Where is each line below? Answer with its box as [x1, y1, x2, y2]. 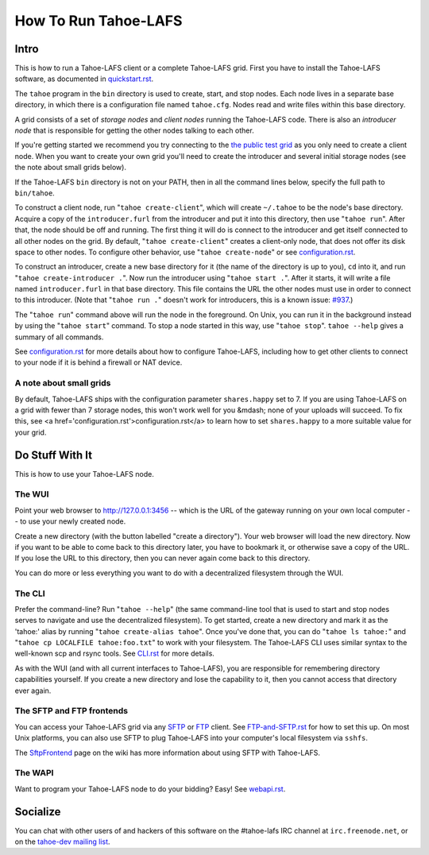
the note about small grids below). [14, 163, 127, 172]
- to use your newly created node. [14, 516, 126, 526]
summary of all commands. [14, 332, 104, 342]
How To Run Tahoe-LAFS [14, 12, 183, 29]
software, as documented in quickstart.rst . [14, 74, 154, 83]
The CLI [14, 588, 45, 599]
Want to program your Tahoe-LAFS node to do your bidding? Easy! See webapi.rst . [14, 783, 286, 794]
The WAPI [14, 768, 54, 779]
